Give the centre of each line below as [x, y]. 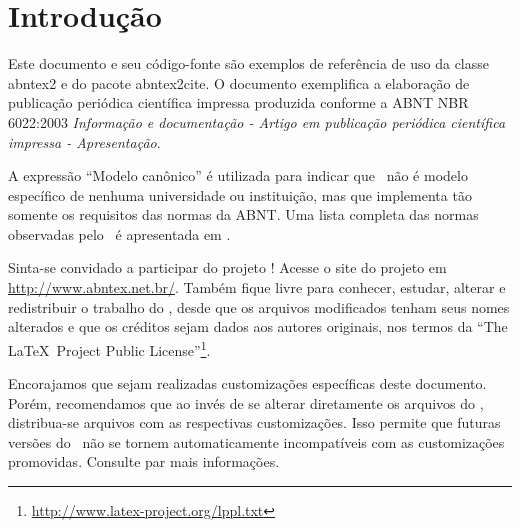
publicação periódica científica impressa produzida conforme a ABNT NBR [238, 102]
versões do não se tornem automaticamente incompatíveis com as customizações [256, 441]
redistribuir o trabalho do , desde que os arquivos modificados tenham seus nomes [259, 306]
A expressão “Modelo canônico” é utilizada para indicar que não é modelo [238, 175]
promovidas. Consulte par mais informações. [144, 461]
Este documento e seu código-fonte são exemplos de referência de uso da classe [248, 63]
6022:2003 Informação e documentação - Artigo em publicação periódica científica [257, 121]
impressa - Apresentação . [84, 141]
